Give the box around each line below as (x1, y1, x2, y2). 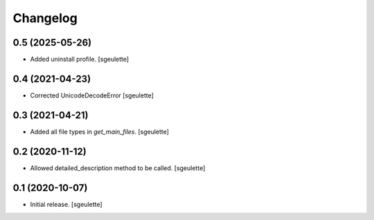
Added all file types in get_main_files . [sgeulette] (30, 127, 170, 136)
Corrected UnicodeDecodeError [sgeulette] (30, 91, 154, 100)
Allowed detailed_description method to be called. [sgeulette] (30, 163, 206, 172)
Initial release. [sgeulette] (30, 200, 103, 208)
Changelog (12, 10, 78, 26)
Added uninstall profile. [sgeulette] (30, 55, 130, 64)
